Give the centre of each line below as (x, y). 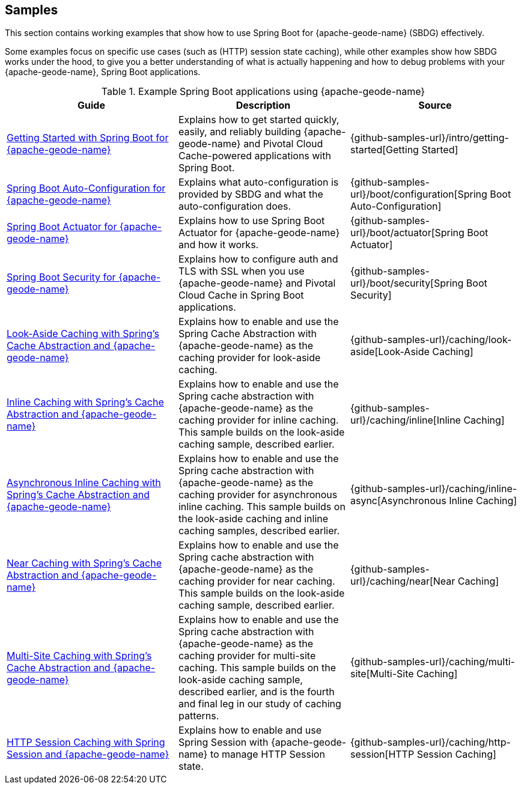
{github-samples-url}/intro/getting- (429, 138)
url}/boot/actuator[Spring (407, 233)
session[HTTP (382, 754)
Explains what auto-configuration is (258, 182)
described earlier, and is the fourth (256, 692)
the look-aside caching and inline (253, 519)
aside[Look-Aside (390, 352)
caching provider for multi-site (247, 656)
